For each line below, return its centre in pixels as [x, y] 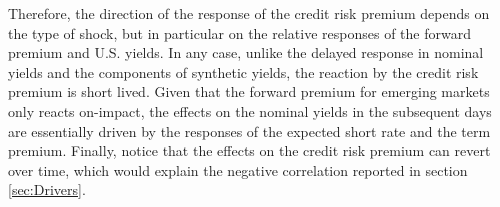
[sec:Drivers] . [47, 189]
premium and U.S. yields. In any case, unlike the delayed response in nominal [246, 52]
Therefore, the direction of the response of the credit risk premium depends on [249, 13]
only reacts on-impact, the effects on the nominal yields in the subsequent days [250, 110]
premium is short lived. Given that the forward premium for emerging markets [249, 91]
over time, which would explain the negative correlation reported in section [238, 169]
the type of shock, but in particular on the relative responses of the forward [239, 32]
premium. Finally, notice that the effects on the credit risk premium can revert [249, 150]
